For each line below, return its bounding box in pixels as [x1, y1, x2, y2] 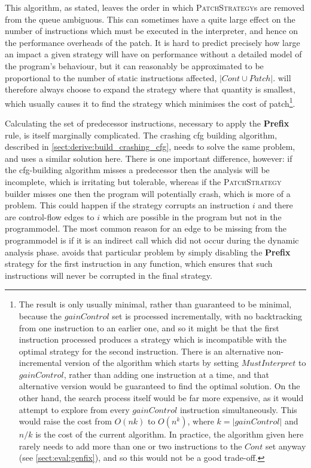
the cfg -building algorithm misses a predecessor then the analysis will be [5, 164, 270, 176]
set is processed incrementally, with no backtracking [112, 309, 303, 322]
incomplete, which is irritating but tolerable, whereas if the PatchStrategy [5, 175, 282, 187]
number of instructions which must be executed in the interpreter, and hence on [5, 24, 298, 37]
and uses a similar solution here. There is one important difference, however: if [5, 152, 292, 164]
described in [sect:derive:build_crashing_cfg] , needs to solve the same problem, [5, 140, 295, 153]
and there [258, 199, 293, 211]
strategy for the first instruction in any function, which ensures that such [5, 257, 273, 270]
